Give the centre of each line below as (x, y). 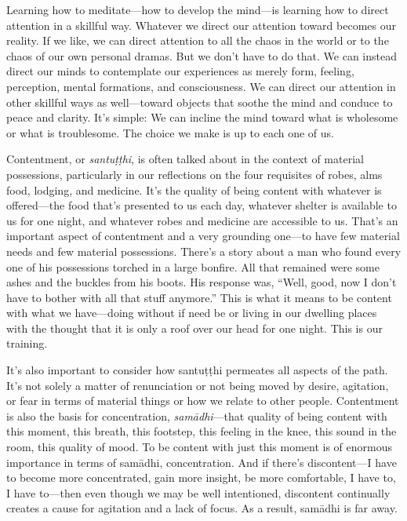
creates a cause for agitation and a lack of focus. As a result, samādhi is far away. (202, 508)
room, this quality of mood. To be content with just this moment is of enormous (200, 447)
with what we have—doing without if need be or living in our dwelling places (192, 313)
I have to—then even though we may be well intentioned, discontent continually (198, 492)
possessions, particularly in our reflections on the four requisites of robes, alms (194, 174)
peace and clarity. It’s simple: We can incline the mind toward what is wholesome (202, 117)
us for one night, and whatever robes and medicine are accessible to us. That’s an (202, 220)
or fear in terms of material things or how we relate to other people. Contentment (203, 401)
